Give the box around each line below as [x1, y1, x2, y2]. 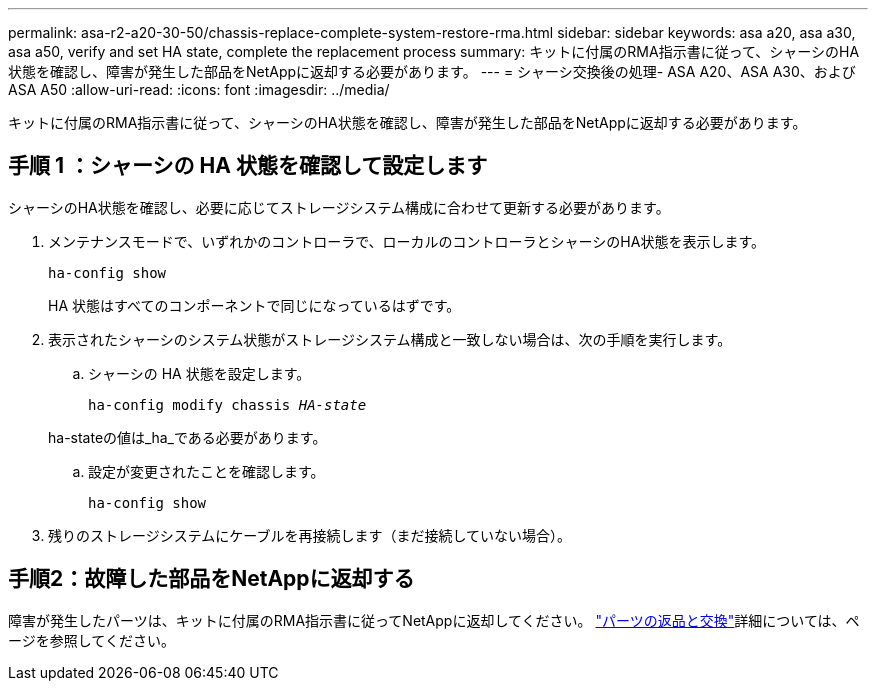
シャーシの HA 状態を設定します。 [88, 364, 311, 382]
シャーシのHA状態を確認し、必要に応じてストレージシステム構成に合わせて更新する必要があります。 [8, 198, 670, 216]
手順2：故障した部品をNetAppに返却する [8, 566, 415, 592]
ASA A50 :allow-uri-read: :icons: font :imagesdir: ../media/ [8, 81, 390, 98]
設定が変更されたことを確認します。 [88, 462, 325, 480]
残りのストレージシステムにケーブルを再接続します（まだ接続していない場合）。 [48, 526, 572, 544]
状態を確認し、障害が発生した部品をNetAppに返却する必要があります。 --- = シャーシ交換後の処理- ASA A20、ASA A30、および [8, 63, 856, 80]
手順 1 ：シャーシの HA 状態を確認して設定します [8, 153, 488, 179]
